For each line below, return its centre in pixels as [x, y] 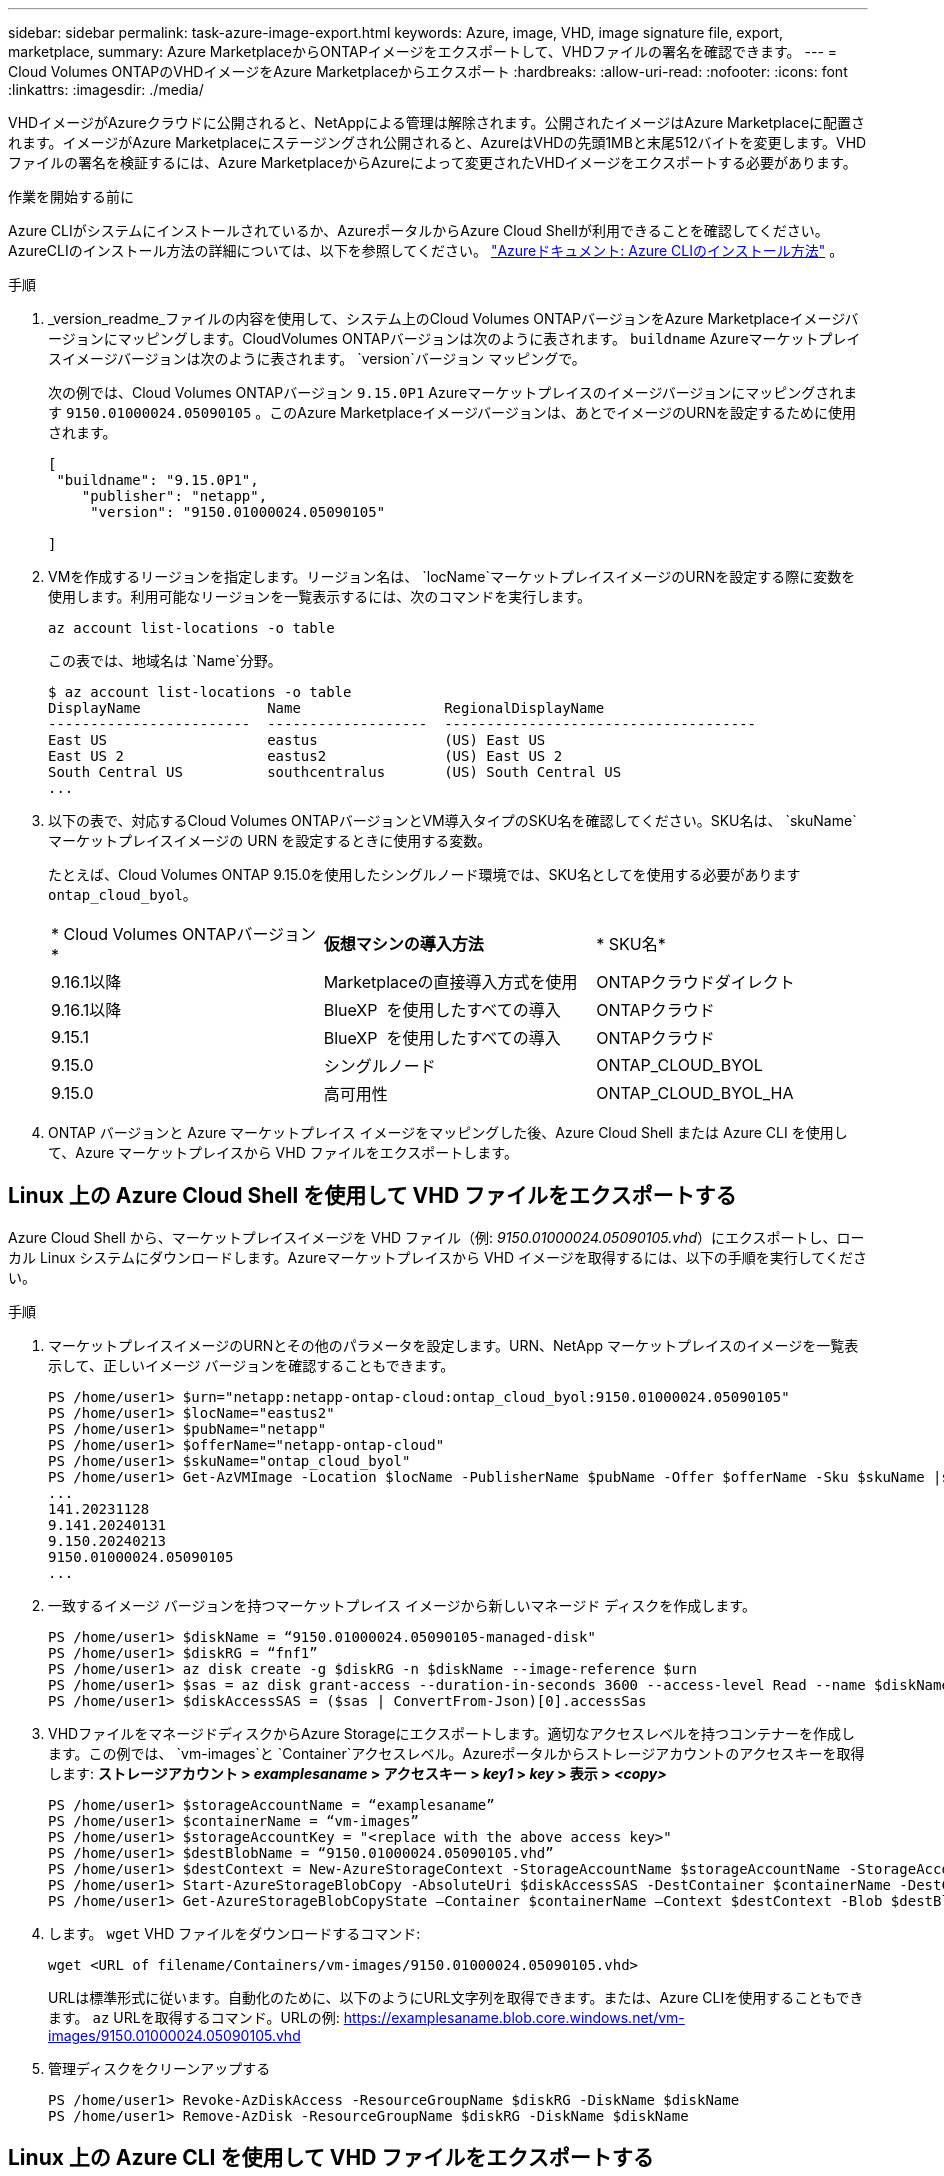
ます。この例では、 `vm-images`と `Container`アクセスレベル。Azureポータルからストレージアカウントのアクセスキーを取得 [456, 1753]
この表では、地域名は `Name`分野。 [165, 660]
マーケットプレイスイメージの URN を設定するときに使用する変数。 [270, 840]
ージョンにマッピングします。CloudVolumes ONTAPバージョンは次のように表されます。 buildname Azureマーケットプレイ [454, 338]
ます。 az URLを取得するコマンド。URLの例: [194, 2017]
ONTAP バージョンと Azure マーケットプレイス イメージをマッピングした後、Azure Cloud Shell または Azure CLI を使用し [448, 1132]
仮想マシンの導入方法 [403, 944]
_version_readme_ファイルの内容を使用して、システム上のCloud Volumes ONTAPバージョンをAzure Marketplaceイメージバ [453, 318]
